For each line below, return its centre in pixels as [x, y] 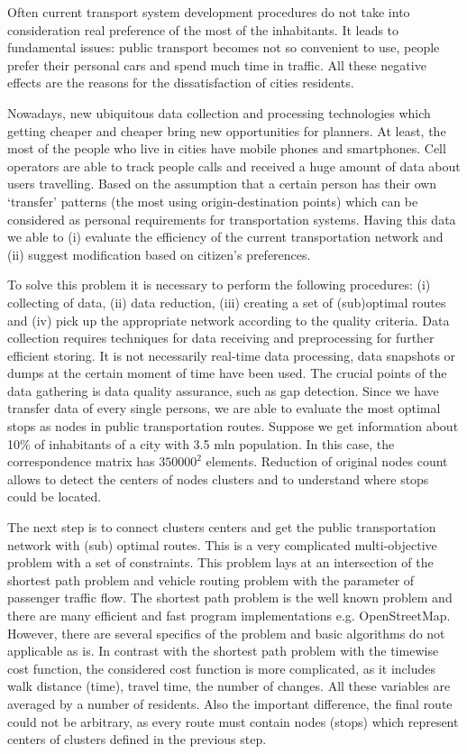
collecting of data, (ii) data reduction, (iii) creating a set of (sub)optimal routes [227, 302]
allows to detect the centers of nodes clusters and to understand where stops [218, 478]
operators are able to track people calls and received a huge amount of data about [234, 166]
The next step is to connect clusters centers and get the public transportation [222, 527]
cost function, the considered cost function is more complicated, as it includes [221, 668]
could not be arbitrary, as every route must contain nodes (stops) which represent [233, 721]
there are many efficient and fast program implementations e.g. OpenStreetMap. [229, 615]
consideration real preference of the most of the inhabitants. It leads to [203, 29]
